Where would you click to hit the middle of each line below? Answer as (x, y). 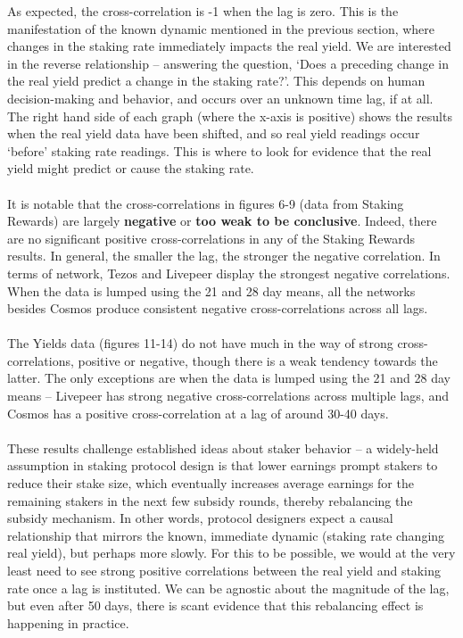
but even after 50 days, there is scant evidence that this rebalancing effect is (215, 605)
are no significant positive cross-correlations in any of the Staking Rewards (211, 238)
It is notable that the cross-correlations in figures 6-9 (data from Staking (206, 203)
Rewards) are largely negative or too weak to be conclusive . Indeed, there (222, 221)
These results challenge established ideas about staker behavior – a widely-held (223, 447)
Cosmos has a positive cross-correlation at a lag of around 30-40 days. (198, 413)
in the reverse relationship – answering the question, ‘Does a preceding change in (228, 63)
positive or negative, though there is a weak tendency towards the (258, 360)
